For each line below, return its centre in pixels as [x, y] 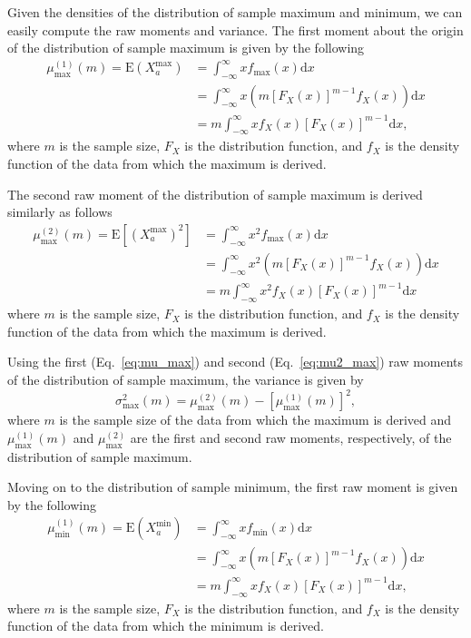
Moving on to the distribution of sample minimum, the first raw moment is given [233, 487]
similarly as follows [60, 212]
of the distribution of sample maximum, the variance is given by [186, 380]
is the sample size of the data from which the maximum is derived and [255, 420]
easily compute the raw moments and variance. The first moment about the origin [235, 29]
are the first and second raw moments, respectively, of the [291, 437]
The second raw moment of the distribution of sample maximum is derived [215, 194]
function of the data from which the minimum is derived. [166, 626]
